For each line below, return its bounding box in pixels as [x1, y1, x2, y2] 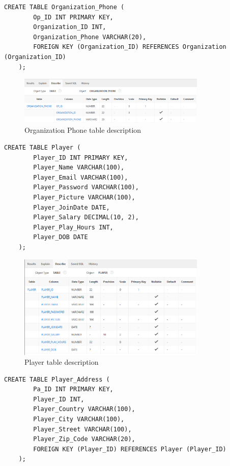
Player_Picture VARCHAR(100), [33, 193, 135, 201]
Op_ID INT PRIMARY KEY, [33, 13, 113, 21]
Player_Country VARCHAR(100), [33, 405, 135, 413]
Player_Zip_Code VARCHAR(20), [33, 435, 135, 443]
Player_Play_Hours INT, [33, 223, 113, 231]
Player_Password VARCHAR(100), [33, 184, 139, 191]
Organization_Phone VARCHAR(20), [33, 33, 147, 41]
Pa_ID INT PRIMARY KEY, [33, 386, 113, 393]
